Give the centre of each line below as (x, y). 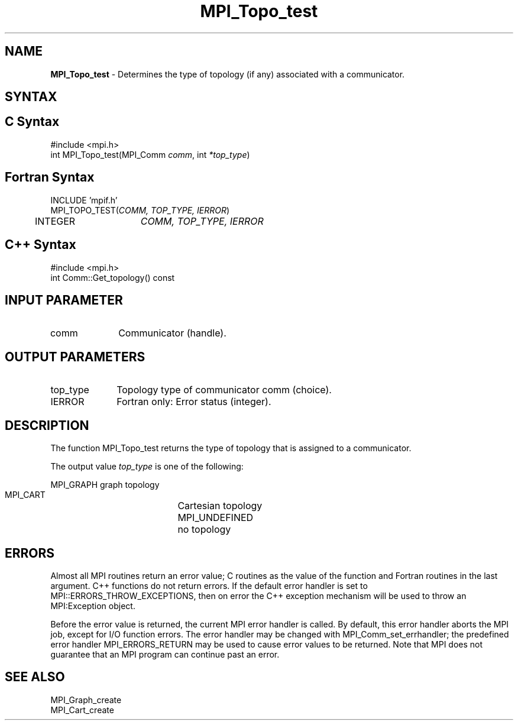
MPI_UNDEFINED (216, 518)
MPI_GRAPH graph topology (105, 485)
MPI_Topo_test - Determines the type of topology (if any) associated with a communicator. (228, 74)
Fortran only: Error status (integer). (194, 402)
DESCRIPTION (47, 425)
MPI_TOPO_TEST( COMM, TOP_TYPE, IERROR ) (140, 210)
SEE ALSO (35, 677)
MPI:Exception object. (93, 606)
